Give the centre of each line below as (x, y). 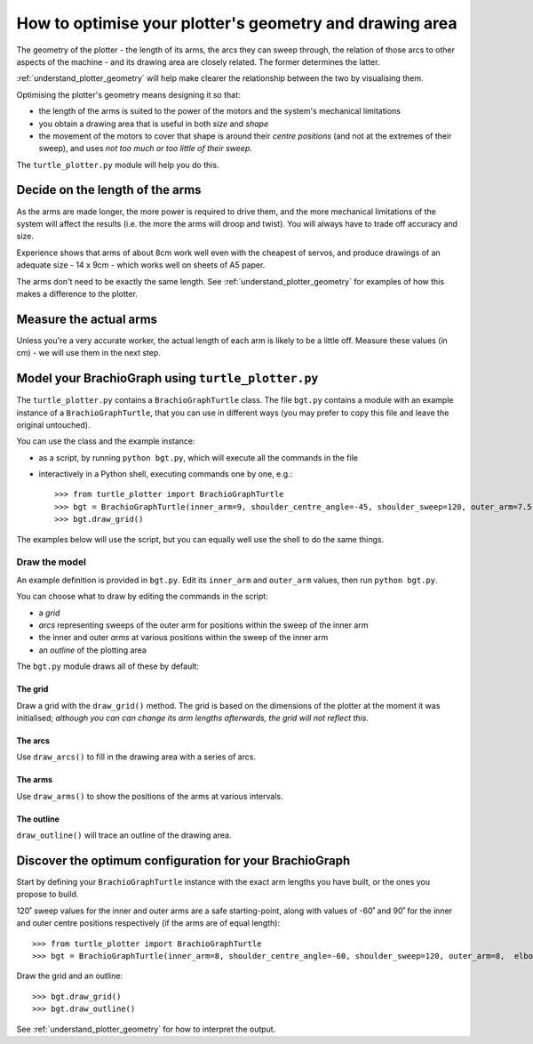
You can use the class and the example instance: (106, 441)
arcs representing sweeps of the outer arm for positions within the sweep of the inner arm (203, 625)
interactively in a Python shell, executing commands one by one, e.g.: (166, 474)
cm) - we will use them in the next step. (89, 353)
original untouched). (53, 425)
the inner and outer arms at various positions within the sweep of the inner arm (183, 638)
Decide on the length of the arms (109, 190)
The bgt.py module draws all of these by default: (108, 666)
